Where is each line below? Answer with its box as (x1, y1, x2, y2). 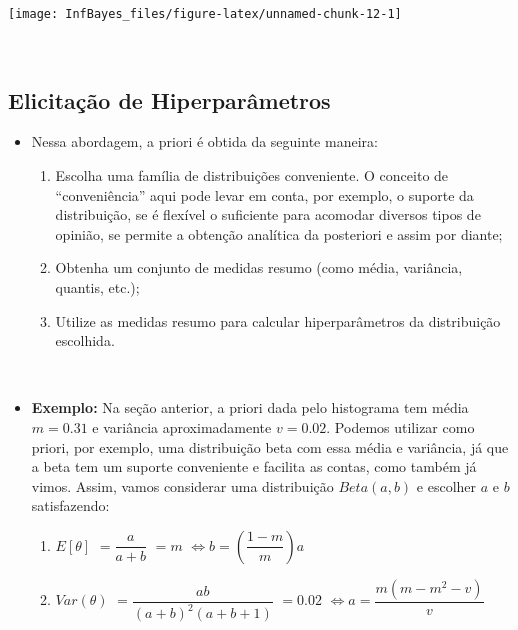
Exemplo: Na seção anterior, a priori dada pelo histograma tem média (31, 397, 469, 418)
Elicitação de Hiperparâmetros (8, 84, 331, 115)
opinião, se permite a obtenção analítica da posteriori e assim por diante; (55, 223, 503, 244)
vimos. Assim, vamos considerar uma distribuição (31, 475, 334, 496)
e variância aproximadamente (92, 416, 272, 437)
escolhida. (55, 330, 115, 351)
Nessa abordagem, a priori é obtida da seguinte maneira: (31, 131, 378, 152)
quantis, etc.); (55, 277, 140, 298)
